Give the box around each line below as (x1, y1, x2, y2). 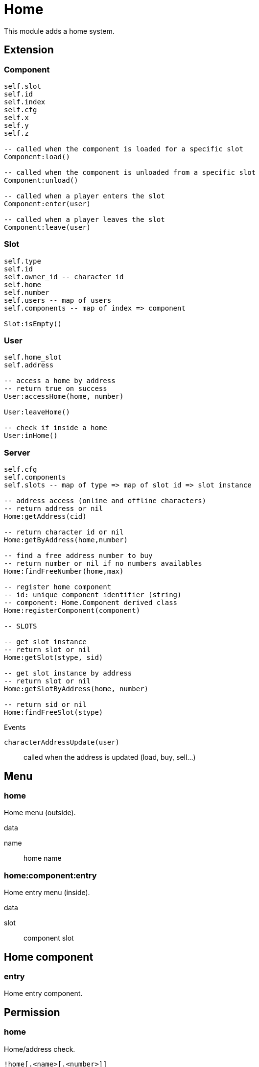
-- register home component (4, 583, 112, 591)
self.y (4, 121, 29, 129)
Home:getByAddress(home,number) (4, 536, 128, 544)
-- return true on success (4, 385, 107, 393)
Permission (4, 1006, 60, 1018)
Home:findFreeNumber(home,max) (4, 567, 124, 576)
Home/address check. (4, 1044, 75, 1053)
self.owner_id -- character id (4, 272, 124, 281)
